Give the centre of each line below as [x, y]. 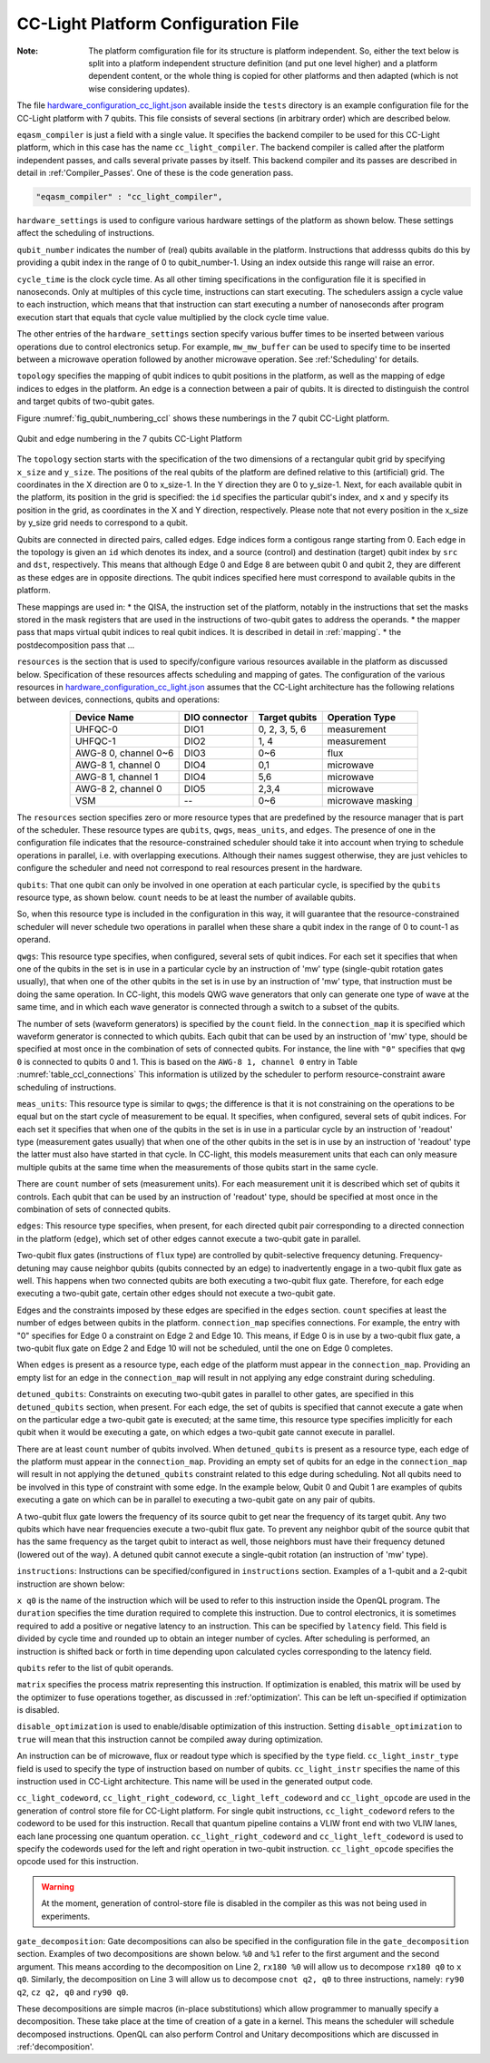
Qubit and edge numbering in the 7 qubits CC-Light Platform [129, 438]
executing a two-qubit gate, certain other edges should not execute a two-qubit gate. [176, 1294]
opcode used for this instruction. [78, 1862]
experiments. [66, 1916]
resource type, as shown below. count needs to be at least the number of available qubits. [186, 897]
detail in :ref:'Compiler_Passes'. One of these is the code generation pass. [155, 173]
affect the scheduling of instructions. [85, 233]
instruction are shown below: [71, 1584]
